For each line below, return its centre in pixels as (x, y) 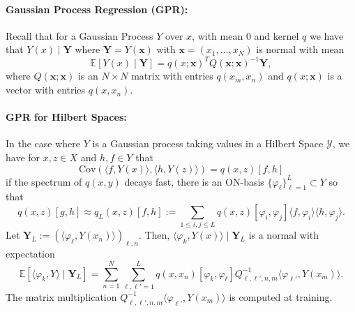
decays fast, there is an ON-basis (194, 181)
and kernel (277, 35)
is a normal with (284, 235)
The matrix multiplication (61, 296)
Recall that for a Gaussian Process (80, 35)
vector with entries (46, 90)
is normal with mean (300, 49)
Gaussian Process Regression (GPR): (97, 9)
